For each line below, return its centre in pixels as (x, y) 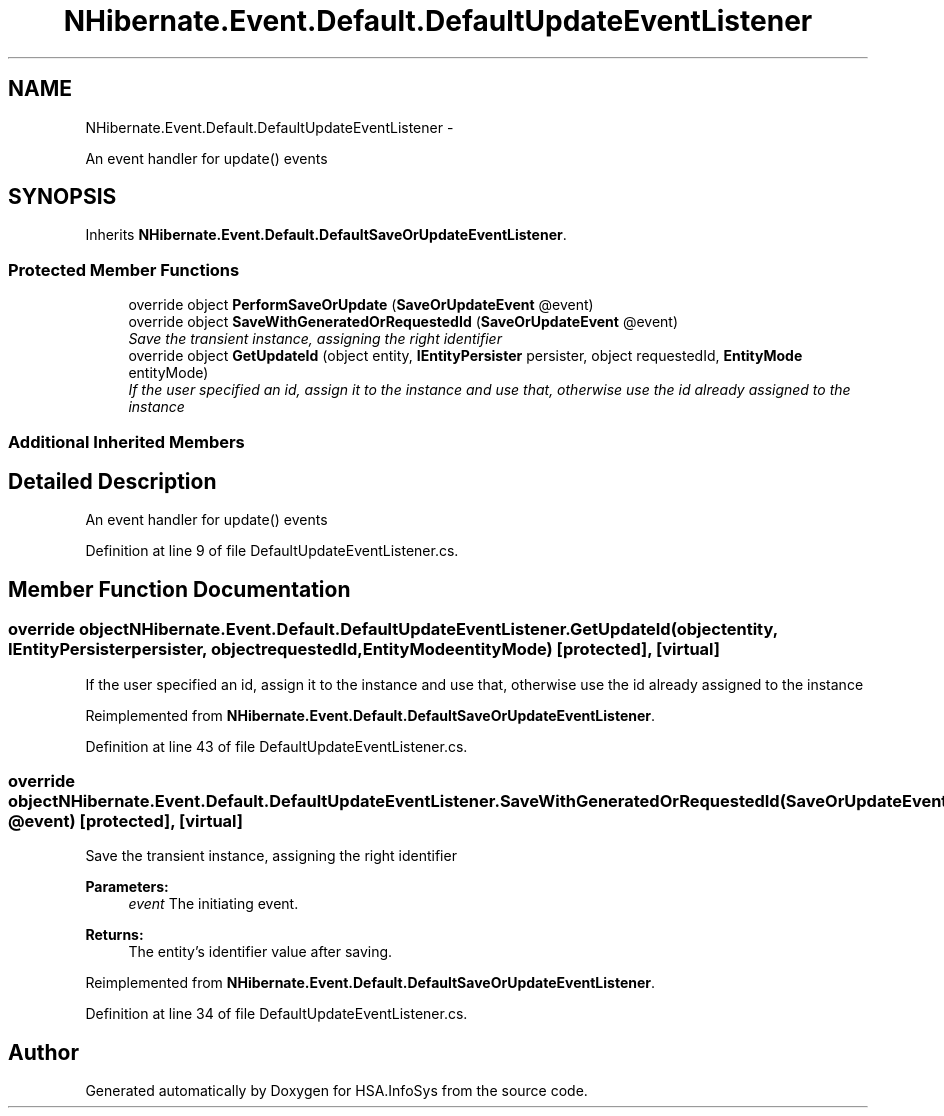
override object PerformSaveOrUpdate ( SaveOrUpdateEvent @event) (361, 305)
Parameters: (127, 887)
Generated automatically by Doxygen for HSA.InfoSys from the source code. (336, 1091)
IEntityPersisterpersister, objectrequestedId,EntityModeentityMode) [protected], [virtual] (364, 649)
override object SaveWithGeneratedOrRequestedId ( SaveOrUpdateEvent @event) (403, 322)
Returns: (114, 935)
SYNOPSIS (62, 197)
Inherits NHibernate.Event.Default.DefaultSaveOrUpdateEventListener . (326, 235)
